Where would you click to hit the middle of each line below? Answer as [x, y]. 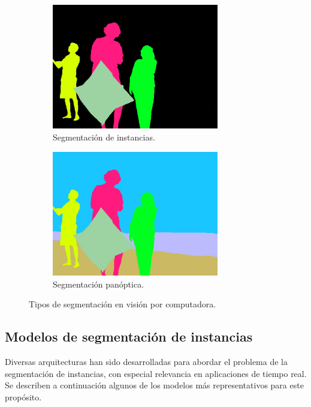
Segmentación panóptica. [99, 284]
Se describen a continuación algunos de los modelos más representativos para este [154, 385]
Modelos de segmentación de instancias [129, 336]
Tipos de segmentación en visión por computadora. [123, 304]
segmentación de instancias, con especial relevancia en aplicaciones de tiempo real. [156, 373]
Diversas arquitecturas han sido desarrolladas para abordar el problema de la [146, 362]
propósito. [23, 396]
